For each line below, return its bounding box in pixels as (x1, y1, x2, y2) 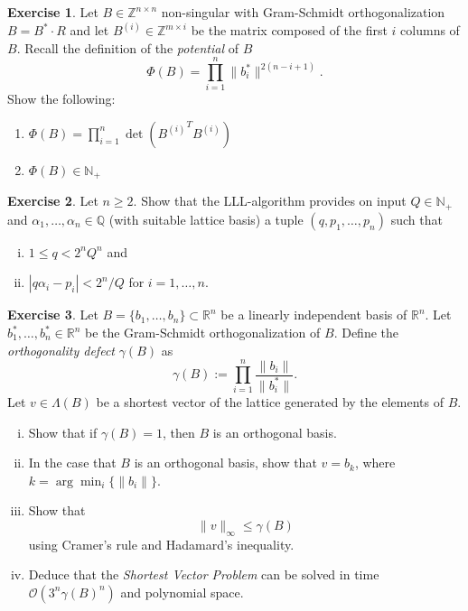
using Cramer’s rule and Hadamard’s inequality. (28, 534, 295, 553)
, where (354, 453, 396, 472)
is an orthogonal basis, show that (134, 453, 317, 472)
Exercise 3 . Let (7, 305, 98, 324)
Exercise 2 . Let (7, 191, 98, 210)
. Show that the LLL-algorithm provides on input (133, 191, 407, 210)
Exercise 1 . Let (7, 3, 98, 21)
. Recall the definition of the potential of (16, 38, 239, 57)
